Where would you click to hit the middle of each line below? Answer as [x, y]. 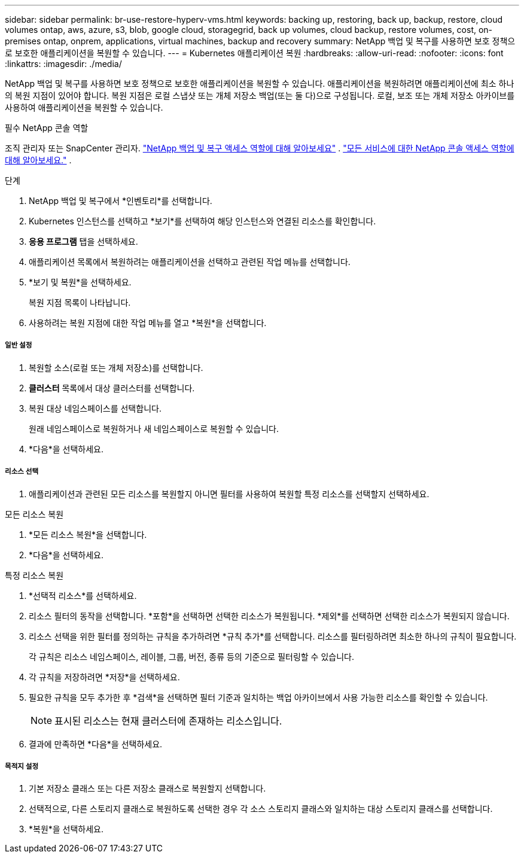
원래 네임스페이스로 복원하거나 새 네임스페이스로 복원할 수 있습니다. [154, 428]
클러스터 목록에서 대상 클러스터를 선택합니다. [112, 388]
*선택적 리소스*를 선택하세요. [83, 595]
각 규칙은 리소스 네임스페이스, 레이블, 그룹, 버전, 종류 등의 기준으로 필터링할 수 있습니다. [191, 656]
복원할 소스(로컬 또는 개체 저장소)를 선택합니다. [116, 367]
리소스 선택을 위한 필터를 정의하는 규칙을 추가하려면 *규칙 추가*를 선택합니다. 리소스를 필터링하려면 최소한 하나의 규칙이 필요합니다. [273, 636]
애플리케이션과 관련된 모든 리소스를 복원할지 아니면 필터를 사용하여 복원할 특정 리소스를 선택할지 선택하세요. [229, 494]
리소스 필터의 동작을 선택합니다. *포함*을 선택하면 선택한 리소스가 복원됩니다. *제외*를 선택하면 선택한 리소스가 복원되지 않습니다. [269, 616]
